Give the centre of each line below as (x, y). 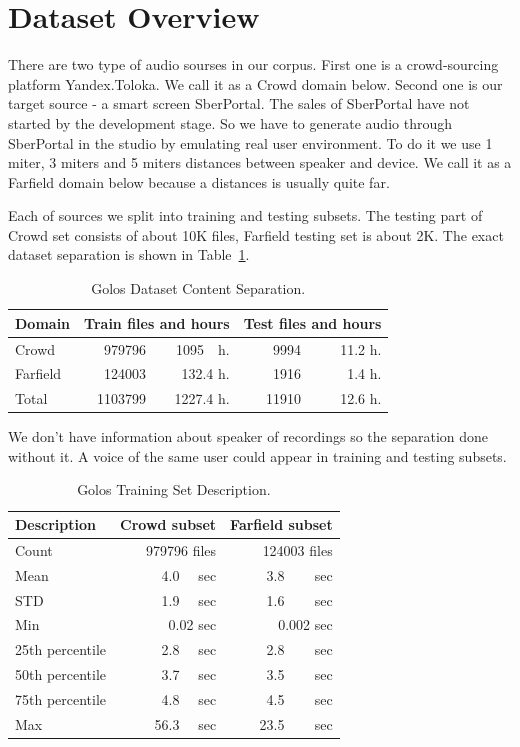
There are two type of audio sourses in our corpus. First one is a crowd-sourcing (253, 64)
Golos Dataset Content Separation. (198, 288)
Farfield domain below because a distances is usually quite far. (199, 181)
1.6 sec (299, 599)
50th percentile (61, 674)
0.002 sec (305, 624)
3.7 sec (189, 674)
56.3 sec (185, 723)
